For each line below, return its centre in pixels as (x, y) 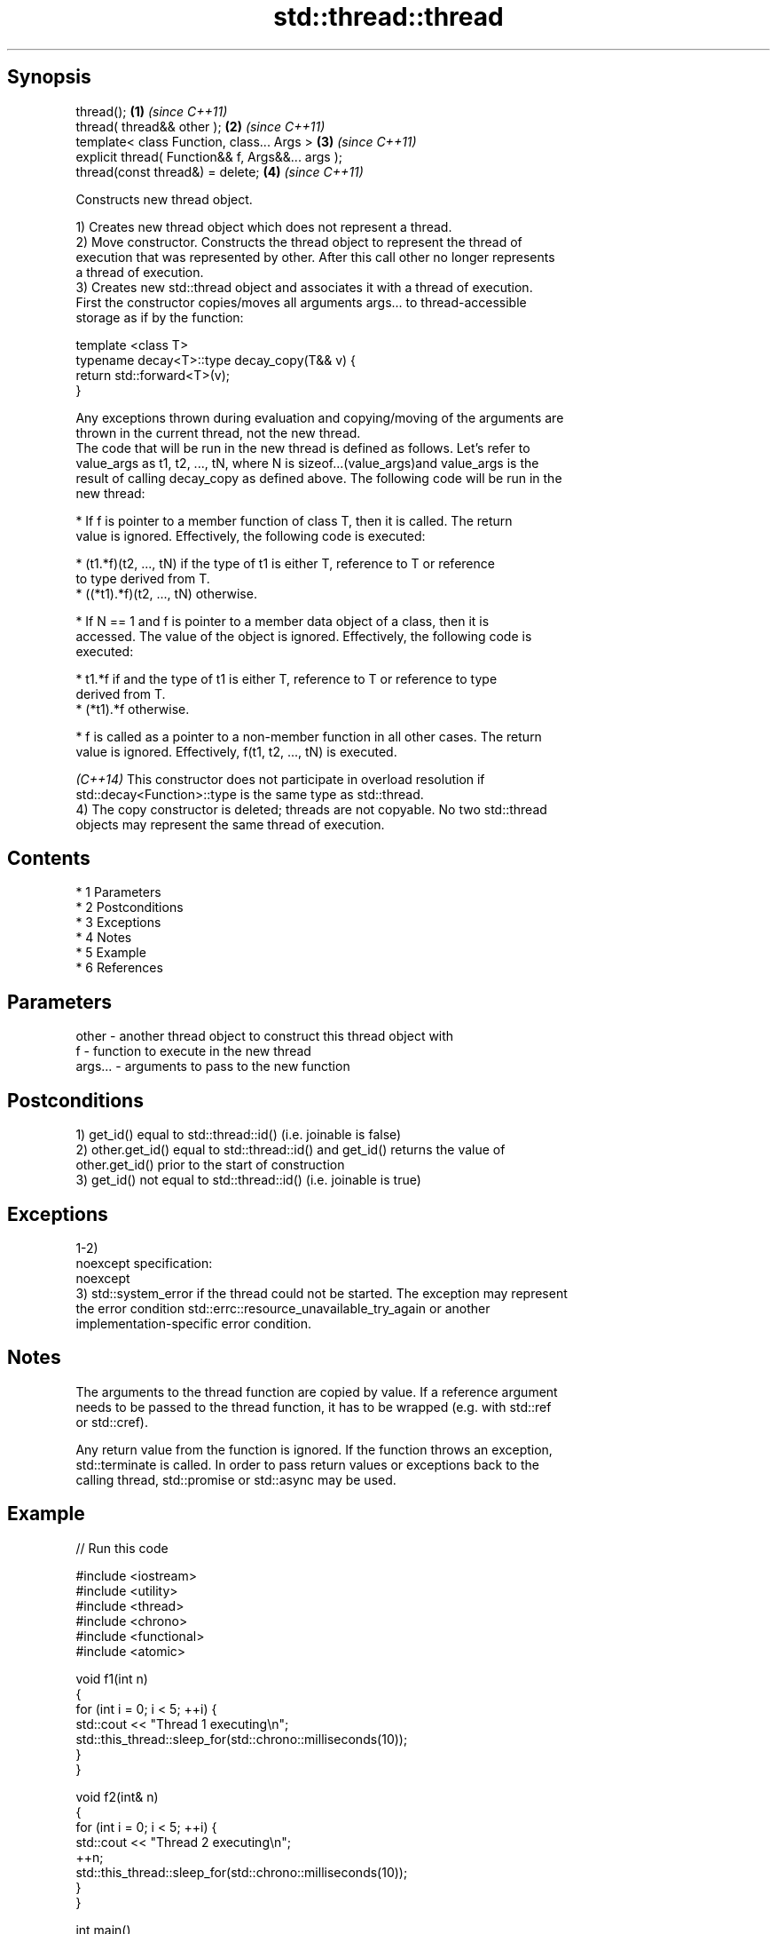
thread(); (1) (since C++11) (152, 111)
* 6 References (119, 968)
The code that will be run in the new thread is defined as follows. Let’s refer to (303, 448)
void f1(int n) (112, 1678)
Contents (49, 859)
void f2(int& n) (117, 1796)
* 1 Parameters (118, 892)
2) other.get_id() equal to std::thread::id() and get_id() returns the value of (290, 1150)
